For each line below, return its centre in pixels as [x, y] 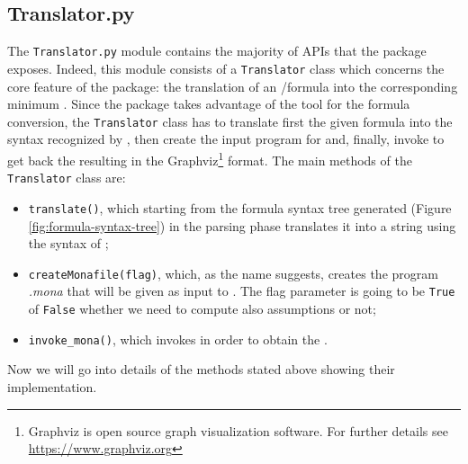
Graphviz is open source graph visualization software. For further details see [238, 430]
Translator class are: [67, 178]
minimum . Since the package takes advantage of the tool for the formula [209, 104]
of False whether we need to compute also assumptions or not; [202, 309]
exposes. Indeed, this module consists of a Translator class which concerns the [226, 68]
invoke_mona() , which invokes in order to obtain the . [178, 339]
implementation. [52, 386]
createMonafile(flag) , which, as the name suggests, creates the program [233, 273]
